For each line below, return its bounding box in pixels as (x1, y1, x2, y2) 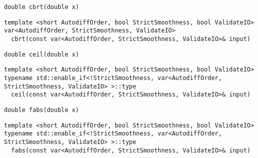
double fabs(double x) (4, 106, 79, 113)
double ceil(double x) (4, 50, 79, 58)
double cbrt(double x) (4, 3, 79, 10)
